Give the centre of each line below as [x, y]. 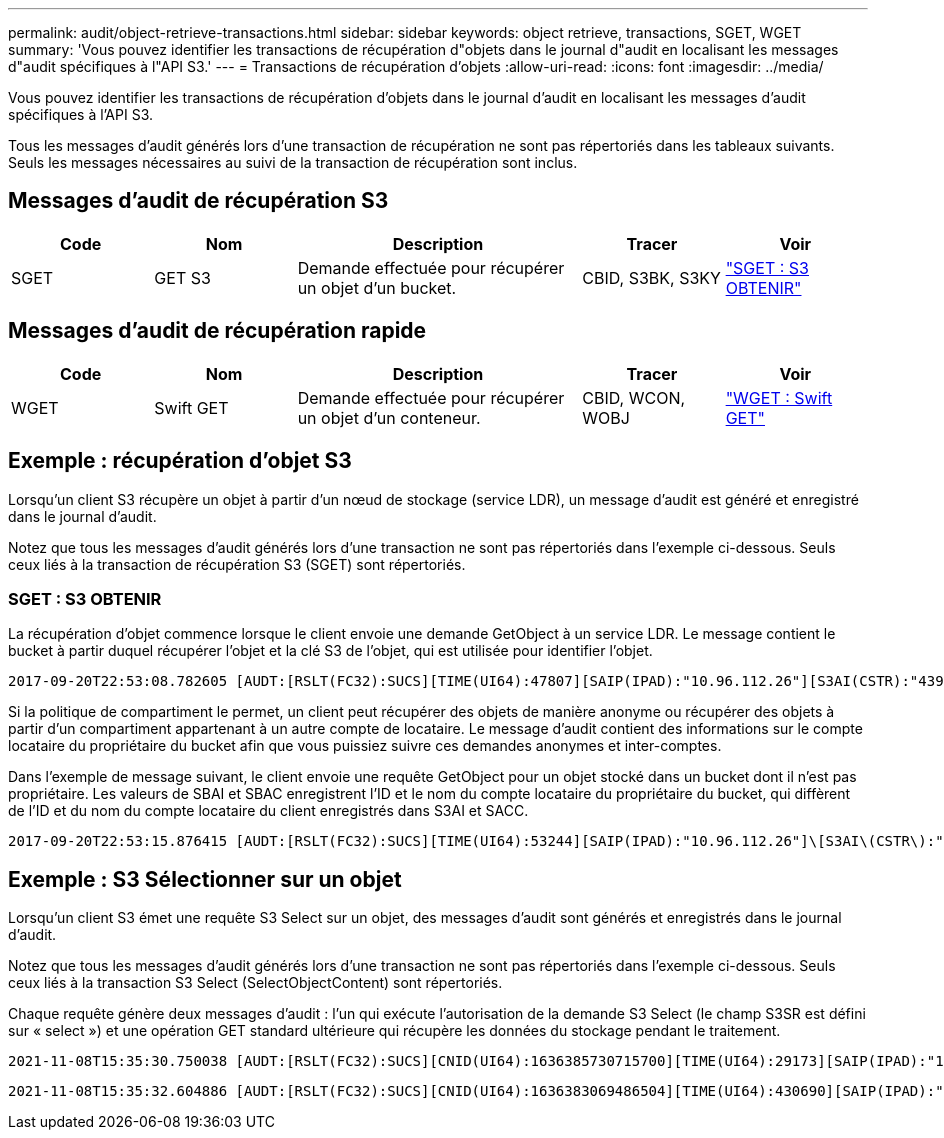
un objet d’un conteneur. [389, 417]
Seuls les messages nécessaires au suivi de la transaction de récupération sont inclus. [293, 162]
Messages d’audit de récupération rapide [217, 331]
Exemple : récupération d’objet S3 [180, 461]
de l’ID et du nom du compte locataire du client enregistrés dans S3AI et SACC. [268, 811]
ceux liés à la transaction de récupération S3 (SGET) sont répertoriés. [237, 564]
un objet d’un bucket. [377, 287]
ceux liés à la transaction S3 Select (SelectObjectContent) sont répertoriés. [255, 983]
